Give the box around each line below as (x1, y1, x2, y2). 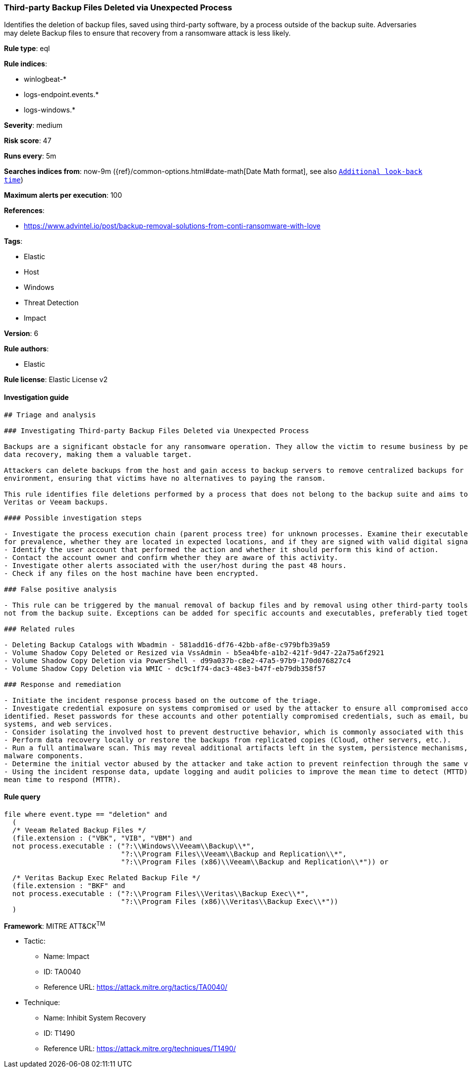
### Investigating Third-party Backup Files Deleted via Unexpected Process (4, 426, 309, 435)
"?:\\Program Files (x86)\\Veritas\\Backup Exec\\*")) (121, 897, 339, 905)
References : (4, 206, 45, 215)
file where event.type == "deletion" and (4, 810, 167, 818)
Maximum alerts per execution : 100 (4, 191, 122, 200)
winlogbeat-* (24, 75, 66, 84)
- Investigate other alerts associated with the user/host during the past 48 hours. (4, 561, 347, 569)
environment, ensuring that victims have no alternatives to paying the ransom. (4, 474, 326, 482)
